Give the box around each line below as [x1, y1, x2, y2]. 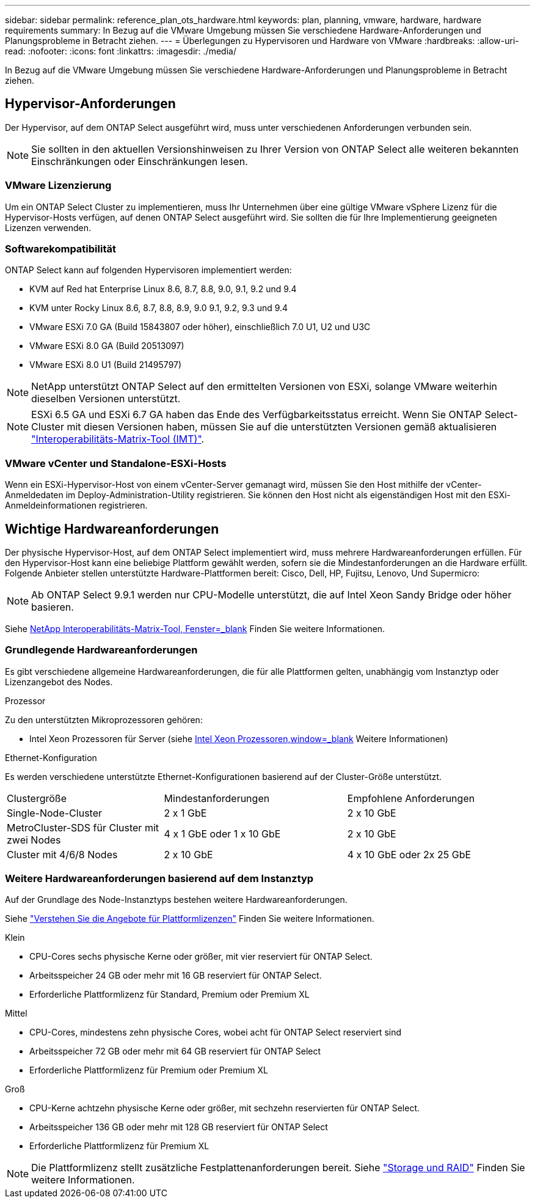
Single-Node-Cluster [7, 806, 102, 819]
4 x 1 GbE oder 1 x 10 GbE [164, 827, 281, 840]
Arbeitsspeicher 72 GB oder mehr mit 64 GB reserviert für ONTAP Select [29, 1046, 321, 1057]
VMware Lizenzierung [5, 179, 112, 192]
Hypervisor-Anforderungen [5, 96, 176, 112]
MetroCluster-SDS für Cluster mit [7, 821, 159, 834]
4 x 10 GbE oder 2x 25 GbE [347, 848, 471, 861]
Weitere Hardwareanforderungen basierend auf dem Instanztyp [5, 872, 314, 885]
